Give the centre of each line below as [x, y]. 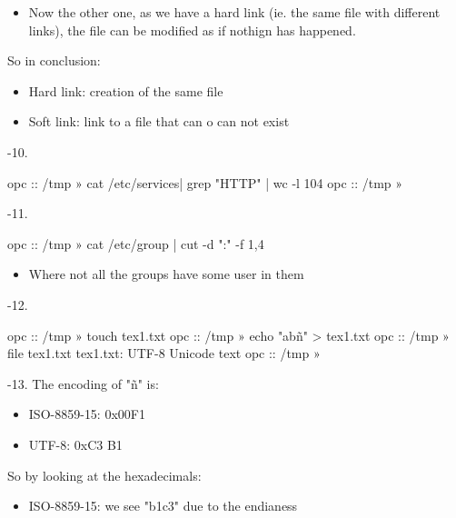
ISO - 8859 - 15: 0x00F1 [87, 414]
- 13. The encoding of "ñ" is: [83, 383]
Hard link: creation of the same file [126, 90]
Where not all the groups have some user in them [166, 274]
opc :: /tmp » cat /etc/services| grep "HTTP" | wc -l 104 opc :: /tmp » [205, 182]
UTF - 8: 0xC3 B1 [75, 444]
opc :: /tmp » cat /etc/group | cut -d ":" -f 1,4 [136, 243]
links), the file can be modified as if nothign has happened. [192, 30]
